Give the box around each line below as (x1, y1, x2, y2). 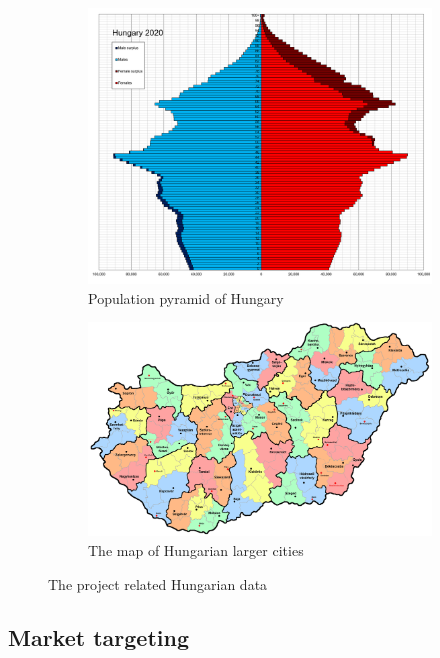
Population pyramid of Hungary (88, 287, 284, 308)
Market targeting (8, 622, 189, 653)
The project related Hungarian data (48, 573, 268, 594)
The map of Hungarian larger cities (88, 539, 304, 560)
